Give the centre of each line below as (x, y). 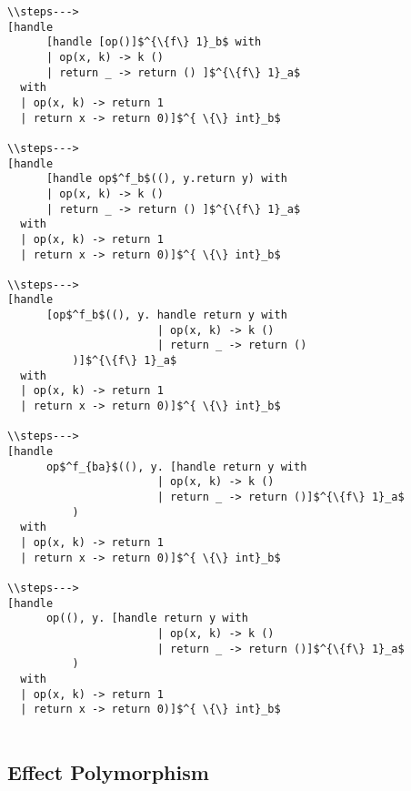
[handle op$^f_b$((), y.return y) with (166, 179)
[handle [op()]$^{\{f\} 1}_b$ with (154, 42)
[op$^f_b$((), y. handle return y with (166, 315)
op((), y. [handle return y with (147, 619)
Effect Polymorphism (108, 771)
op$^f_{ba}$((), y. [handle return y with (176, 466)
